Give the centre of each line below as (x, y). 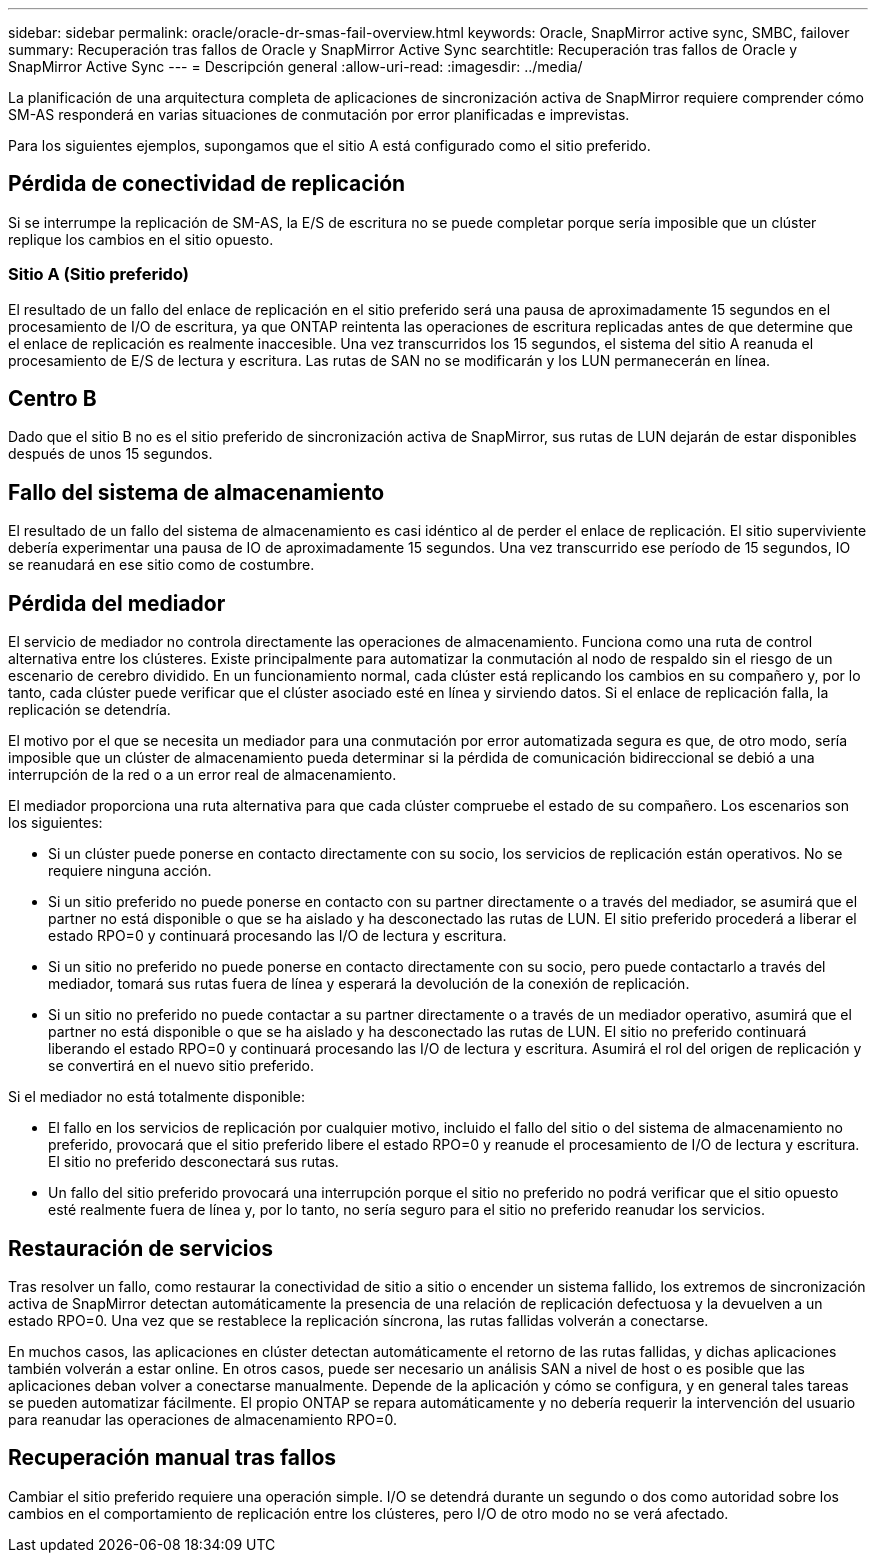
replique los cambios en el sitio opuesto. (141, 239)
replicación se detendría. (89, 710)
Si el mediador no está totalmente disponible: (156, 1097)
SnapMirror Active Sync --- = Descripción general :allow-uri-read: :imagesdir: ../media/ (295, 66)
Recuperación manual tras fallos (172, 1458)
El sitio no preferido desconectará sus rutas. (193, 1162)
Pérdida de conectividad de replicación (207, 184)
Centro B (52, 399)
